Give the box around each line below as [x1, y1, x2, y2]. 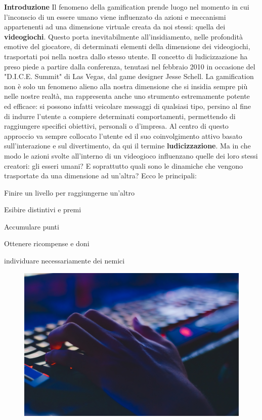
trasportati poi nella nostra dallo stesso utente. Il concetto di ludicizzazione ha [4, 51, 248, 61]
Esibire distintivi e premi [4, 204, 81, 215]
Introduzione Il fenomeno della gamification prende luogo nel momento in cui [4, 2, 249, 12]
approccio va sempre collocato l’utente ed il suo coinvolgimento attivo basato [4, 130, 242, 141]
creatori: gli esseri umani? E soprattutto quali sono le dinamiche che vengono [4, 160, 243, 171]
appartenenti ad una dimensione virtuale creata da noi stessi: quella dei [4, 21, 226, 32]
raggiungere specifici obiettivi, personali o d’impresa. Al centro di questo [4, 121, 229, 131]
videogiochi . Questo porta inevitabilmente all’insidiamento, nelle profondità [4, 31, 243, 42]
